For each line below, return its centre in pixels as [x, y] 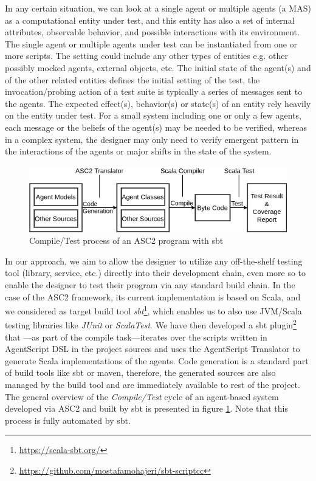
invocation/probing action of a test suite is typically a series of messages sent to [154, 92]
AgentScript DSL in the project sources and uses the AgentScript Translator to [153, 349]
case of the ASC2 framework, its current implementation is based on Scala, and [153, 296]
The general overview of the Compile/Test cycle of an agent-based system [142, 396]
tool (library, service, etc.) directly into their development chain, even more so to [156, 273]
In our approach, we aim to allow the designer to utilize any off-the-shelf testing [154, 261]
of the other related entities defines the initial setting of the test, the [132, 79]
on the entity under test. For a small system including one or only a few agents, [153, 115]
